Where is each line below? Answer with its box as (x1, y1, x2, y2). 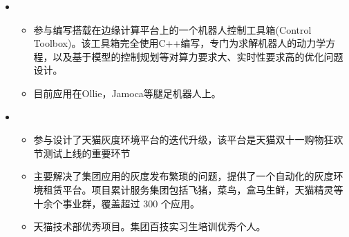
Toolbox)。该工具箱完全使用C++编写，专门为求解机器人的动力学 (33, 36, 326, 50)
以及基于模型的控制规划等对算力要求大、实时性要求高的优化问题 (53, 49, 343, 63)
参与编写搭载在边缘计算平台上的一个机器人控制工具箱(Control (33, 22, 312, 37)
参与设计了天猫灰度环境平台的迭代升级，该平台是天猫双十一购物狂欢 (33, 132, 343, 147)
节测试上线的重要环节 (33, 145, 131, 160)
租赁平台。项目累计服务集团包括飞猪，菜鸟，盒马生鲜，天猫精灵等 (43, 182, 343, 196)
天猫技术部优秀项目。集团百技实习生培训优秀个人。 (33, 219, 266, 234)
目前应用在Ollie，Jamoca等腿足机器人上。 (33, 85, 221, 100)
